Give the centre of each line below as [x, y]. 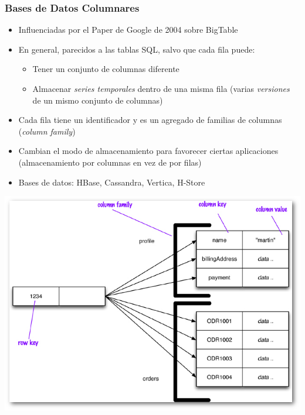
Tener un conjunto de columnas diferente [106, 69]
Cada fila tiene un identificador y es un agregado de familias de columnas [150, 120]
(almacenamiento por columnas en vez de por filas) [110, 162]
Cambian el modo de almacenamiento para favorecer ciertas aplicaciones [148, 151]
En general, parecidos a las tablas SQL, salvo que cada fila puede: [137, 49]
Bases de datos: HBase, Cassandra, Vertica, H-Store [112, 182]
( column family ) [47, 131]
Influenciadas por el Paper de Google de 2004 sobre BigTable [128, 30]
